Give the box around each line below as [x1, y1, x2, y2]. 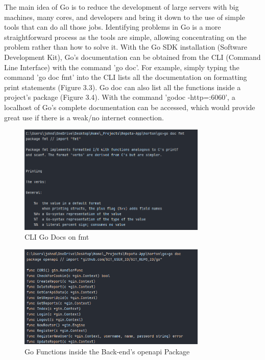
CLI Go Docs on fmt [25, 231, 89, 242]
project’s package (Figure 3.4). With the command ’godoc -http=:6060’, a [4, 92, 235, 102]
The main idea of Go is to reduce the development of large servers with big [4, 2, 239, 12]
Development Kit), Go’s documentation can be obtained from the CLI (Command [4, 51, 261, 62]
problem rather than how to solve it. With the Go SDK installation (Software [4, 41, 247, 52]
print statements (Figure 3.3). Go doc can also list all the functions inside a [4, 81, 241, 92]
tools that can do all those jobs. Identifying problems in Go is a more [4, 22, 221, 32]
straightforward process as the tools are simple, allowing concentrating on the [4, 31, 247, 42]
